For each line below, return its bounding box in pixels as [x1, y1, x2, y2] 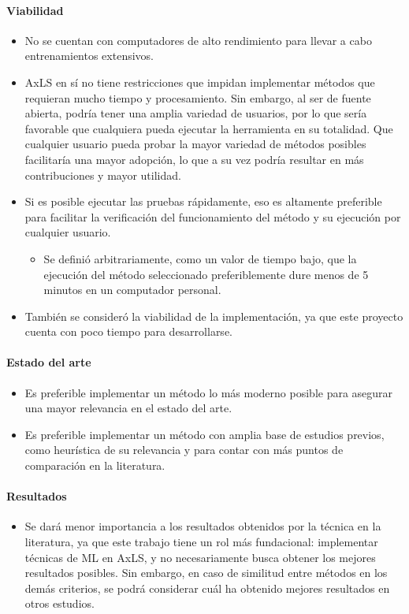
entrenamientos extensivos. [24, 47, 154, 64]
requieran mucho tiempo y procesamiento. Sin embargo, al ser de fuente [24, 89, 371, 106]
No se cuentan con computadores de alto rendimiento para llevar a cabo [24, 32, 372, 48]
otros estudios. [24, 595, 95, 612]
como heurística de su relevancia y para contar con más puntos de [24, 441, 344, 458]
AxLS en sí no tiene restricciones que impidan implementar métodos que [24, 73, 375, 90]
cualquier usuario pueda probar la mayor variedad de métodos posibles [24, 136, 366, 152]
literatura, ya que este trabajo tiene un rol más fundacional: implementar [24, 534, 378, 550]
